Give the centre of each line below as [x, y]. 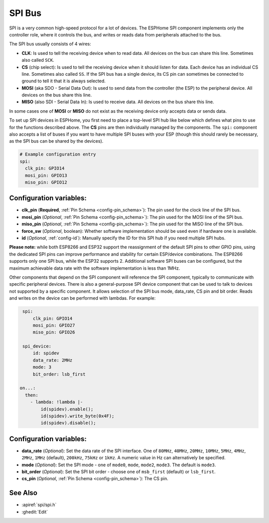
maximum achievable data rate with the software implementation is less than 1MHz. [95, 268]
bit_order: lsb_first [59, 374]
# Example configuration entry [58, 154]
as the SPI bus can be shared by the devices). [56, 141]
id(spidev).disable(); [68, 423]
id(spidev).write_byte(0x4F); [77, 416]
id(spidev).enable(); [67, 409]
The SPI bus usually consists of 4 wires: [50, 44]
